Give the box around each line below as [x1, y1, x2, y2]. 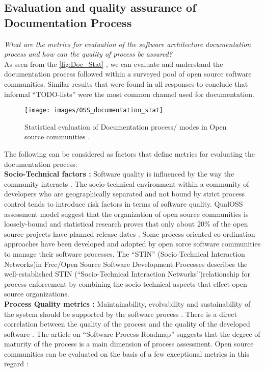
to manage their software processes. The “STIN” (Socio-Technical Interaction [4, 248, 245, 259]
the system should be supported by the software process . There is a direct [4, 308, 237, 319]
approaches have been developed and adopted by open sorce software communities [4, 238, 261, 249]
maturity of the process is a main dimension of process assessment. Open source [4, 338, 254, 349]
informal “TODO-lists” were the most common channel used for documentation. [4, 88, 254, 99]
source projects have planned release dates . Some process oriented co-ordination [4, 228, 255, 239]
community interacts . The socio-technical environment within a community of [4, 178, 249, 189]
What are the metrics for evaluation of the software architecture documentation [4, 38, 251, 49]
